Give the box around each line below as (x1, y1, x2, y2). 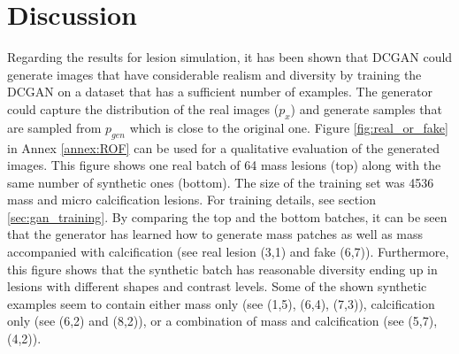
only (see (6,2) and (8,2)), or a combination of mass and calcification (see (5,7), (7, 312, 438, 330)
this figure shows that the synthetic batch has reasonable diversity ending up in (7, 259, 438, 278)
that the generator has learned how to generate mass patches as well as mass (7, 225, 424, 243)
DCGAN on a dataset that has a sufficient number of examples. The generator (7, 82, 432, 101)
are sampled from (7, 118, 102, 136)
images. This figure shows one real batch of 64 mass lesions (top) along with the (7, 156, 441, 174)
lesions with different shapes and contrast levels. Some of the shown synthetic (7, 277, 427, 296)
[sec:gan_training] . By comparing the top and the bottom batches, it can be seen (7, 207, 448, 226)
